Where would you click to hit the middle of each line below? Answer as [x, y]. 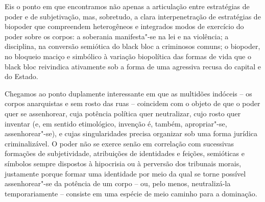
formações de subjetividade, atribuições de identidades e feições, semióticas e [125, 153]
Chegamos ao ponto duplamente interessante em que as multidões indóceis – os [128, 93]
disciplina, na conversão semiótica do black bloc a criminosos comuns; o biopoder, [132, 46]
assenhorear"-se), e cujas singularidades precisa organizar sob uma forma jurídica [131, 133]
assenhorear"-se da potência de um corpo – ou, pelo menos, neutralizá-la [118, 183]
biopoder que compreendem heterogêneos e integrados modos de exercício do [124, 26]
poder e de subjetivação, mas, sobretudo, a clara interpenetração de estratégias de [133, 16]
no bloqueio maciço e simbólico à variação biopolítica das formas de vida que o [128, 56]
